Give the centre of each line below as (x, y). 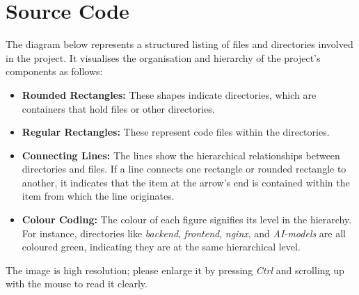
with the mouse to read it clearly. (77, 284)
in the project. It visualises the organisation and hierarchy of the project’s (163, 57)
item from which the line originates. (98, 196)
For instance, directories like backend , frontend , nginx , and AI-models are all (184, 233)
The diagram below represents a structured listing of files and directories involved (179, 44)
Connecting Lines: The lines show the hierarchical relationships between (181, 155)
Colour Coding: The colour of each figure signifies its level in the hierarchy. (187, 220)
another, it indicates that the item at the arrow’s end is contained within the (186, 182)
